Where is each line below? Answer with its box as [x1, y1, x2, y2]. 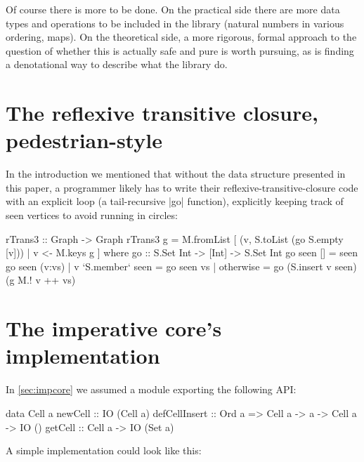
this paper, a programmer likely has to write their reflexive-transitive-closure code [6, 180, 358, 194]
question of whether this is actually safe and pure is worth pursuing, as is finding [6, 43, 354, 58]
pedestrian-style [6, 126, 162, 154]
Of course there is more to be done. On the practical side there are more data [6, 2, 340, 16]
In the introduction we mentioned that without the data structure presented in [6, 166, 346, 181]
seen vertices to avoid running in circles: [6, 208, 178, 223]
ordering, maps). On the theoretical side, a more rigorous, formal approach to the [6, 29, 357, 44]
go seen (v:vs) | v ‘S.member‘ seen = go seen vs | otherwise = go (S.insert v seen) [6, 258, 357, 273]
